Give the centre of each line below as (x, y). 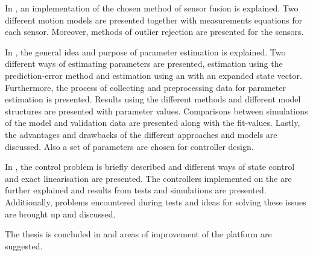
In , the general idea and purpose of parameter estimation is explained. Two (145, 52)
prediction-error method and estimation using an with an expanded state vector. (153, 75)
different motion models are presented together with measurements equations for (154, 20)
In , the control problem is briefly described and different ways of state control (150, 167)
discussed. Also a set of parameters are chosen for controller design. (129, 146)
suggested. (24, 245)
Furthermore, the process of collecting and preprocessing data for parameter (145, 87)
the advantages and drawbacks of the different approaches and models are (141, 134)
